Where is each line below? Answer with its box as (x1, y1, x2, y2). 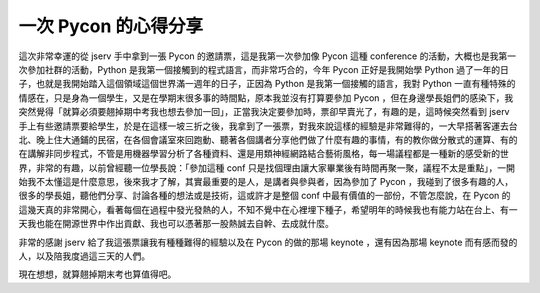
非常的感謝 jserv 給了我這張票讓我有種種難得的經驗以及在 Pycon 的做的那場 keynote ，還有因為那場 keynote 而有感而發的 (18, 236, 518, 248)
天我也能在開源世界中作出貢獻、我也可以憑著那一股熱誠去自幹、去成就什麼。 (18, 218, 334, 230)
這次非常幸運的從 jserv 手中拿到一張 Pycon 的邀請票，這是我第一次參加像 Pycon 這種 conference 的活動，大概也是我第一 (18, 50, 517, 62)
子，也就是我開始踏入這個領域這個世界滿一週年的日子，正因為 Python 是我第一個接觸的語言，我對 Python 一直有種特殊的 (18, 78, 516, 90)
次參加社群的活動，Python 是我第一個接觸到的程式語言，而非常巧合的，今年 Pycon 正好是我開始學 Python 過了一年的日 (18, 63, 509, 75)
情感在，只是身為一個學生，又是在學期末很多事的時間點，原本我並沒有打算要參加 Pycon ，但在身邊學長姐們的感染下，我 (18, 91, 514, 104)
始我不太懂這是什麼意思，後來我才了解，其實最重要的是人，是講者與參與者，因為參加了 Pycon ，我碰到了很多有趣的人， (18, 176, 514, 188)
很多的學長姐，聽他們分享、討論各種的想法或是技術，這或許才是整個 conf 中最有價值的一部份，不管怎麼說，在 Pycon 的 (18, 190, 511, 202)
